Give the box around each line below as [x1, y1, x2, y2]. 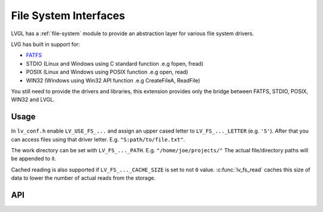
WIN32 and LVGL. [11, 96, 55, 103]
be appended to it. [11, 155, 57, 162]
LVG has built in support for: [11, 41, 80, 48]
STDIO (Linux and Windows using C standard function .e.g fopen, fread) [26, 60, 204, 67]
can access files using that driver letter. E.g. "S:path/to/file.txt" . [11, 136, 185, 143]
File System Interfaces [11, 9, 126, 22]
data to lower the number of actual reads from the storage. [11, 174, 156, 182]
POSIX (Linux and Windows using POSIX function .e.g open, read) [26, 69, 188, 76]
